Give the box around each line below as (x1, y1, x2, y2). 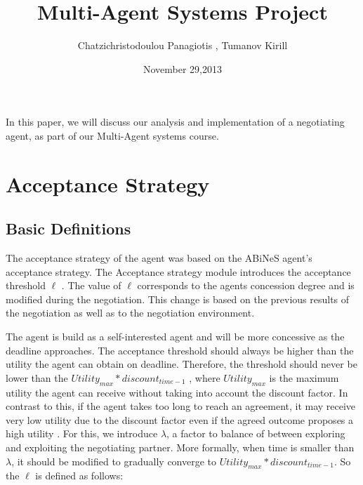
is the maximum (269, 370, 339, 385)
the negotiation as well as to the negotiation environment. (6, 305, 255, 320)
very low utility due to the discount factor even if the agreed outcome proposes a (6, 412, 354, 427)
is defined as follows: (35, 468, 124, 483)
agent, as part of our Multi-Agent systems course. (6, 128, 219, 142)
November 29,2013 (143, 61, 223, 76)
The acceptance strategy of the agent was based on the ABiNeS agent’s (6, 251, 312, 265)
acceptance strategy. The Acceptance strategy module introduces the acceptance (6, 264, 351, 279)
